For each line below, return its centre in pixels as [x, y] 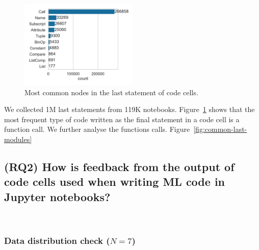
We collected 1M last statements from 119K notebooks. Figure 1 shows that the [129, 109]
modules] [18, 139]
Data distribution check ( [57, 241]
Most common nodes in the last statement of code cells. [111, 92]
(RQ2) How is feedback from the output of [119, 166]
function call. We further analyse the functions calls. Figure [97, 129]
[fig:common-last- [220, 129]
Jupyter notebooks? [57, 196]
